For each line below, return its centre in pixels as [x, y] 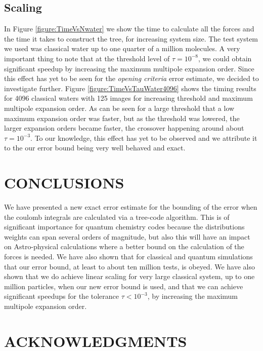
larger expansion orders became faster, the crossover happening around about [124, 128]
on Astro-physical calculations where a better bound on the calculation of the [124, 246]
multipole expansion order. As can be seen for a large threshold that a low [119, 108]
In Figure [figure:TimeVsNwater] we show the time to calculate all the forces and [129, 29]
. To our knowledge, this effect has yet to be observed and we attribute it [144, 138]
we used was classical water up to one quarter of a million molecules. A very [122, 48]
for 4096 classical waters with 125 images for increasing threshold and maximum [128, 98]
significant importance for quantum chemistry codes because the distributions [124, 227]
